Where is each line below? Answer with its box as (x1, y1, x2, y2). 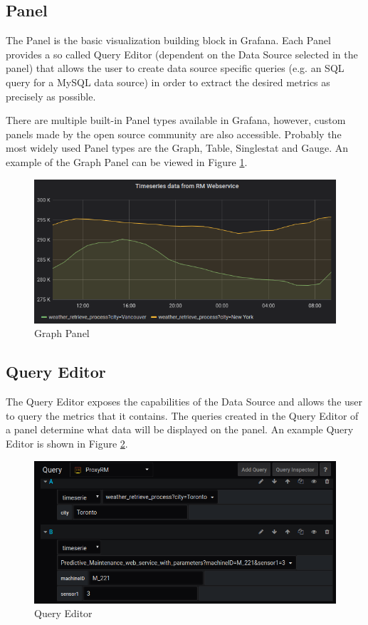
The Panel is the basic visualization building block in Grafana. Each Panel (6, 33, 331, 48)
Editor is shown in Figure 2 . (6, 436, 128, 451)
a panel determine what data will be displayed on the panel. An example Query (6, 422, 354, 437)
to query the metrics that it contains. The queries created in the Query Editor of (6, 408, 359, 423)
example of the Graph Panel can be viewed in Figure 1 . (6, 154, 248, 169)
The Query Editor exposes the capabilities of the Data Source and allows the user (6, 394, 363, 409)
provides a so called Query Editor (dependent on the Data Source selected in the (6, 46, 358, 61)
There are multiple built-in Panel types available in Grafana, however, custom (6, 113, 346, 128)
